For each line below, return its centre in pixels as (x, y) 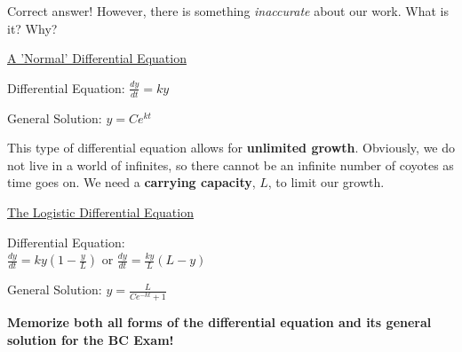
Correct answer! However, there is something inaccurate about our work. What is (228, 11)
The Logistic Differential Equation (100, 211)
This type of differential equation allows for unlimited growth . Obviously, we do (231, 148)
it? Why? (32, 28)
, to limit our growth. (326, 182)
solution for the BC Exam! (91, 339)
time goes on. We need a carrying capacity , (131, 182)
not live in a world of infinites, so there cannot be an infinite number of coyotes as (231, 164)
